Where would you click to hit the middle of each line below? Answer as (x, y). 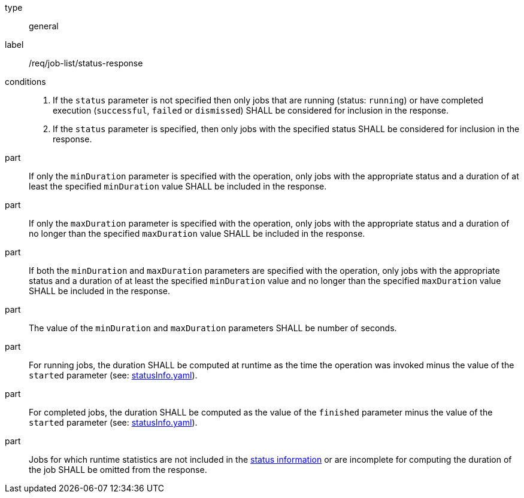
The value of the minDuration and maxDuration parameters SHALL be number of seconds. (213, 328)
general (44, 26)
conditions (25, 82)
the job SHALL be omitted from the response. (118, 470)
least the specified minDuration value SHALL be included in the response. (178, 186)
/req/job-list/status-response (86, 63)
